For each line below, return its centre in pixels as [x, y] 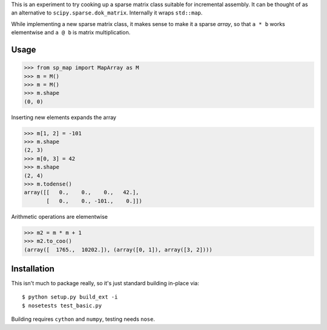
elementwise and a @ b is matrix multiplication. [71, 33]
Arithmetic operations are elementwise [60, 216]
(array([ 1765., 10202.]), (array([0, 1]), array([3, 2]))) [118, 250]
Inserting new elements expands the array [64, 117]
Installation [33, 269]
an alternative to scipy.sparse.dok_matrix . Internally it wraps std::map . [107, 13]
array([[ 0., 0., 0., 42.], [81, 192]
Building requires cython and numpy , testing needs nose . [83, 319]
